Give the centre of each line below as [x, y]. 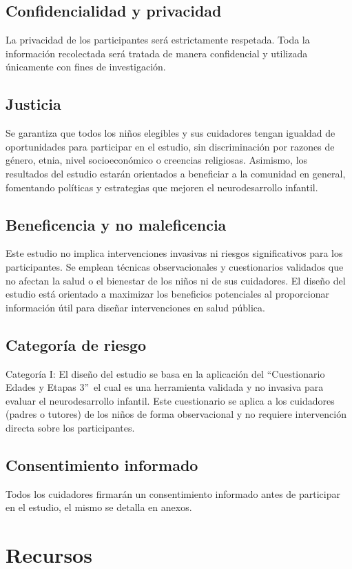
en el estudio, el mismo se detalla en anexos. [99, 507]
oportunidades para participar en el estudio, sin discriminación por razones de [170, 146]
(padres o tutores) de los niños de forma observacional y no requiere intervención [176, 414]
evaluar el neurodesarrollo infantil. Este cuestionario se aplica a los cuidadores [170, 400]
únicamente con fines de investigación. [86, 67]
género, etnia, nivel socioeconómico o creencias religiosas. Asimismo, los [157, 160]
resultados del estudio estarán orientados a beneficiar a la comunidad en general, [176, 173]
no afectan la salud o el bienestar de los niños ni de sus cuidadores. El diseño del [176, 280]
